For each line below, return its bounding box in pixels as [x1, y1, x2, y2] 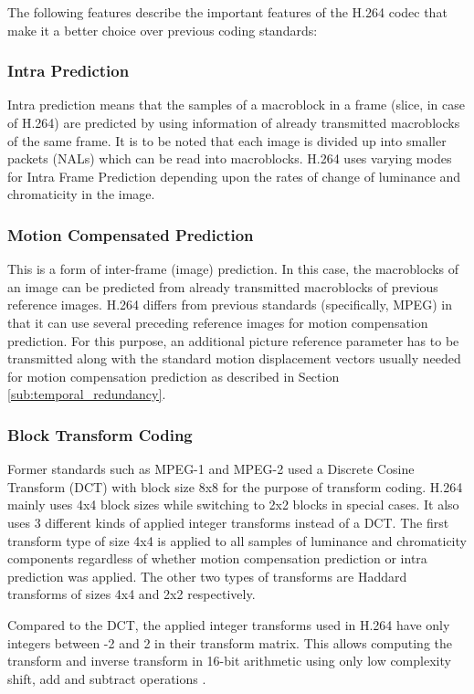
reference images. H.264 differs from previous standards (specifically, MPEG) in [7, 295, 452, 314]
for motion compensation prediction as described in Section [7, 366, 340, 385]
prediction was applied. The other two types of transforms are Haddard [7, 566, 407, 585]
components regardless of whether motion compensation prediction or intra [7, 549, 427, 568]
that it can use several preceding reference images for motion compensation [7, 312, 428, 331]
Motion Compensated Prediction [7, 223, 254, 246]
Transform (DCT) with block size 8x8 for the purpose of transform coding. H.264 [7, 477, 463, 496]
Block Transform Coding [7, 423, 193, 446]
